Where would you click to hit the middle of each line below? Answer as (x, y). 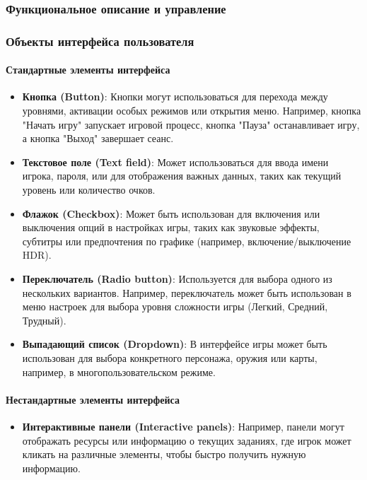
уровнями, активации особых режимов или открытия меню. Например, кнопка (192, 111)
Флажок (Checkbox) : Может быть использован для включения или (171, 213)
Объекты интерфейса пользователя (100, 41)
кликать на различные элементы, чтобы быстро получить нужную (164, 454)
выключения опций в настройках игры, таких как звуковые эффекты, (171, 227)
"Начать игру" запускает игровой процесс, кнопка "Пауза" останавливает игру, (191, 124)
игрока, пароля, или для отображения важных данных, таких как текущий (182, 176)
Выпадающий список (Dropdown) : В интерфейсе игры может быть (175, 344)
